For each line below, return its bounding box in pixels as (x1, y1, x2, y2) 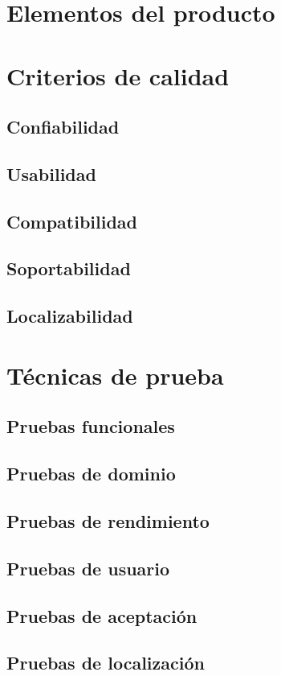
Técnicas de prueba (6, 358, 224, 391)
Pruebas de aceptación (6, 603, 198, 628)
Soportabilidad (6, 256, 131, 281)
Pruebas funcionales (6, 414, 175, 439)
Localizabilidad (6, 303, 133, 328)
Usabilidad (6, 161, 96, 186)
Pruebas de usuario (6, 555, 170, 580)
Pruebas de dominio (6, 461, 176, 486)
